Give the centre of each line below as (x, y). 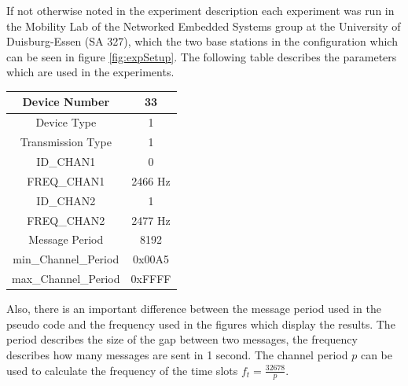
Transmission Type (66, 142)
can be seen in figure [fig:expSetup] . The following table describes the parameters (202, 56)
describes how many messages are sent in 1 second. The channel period (177, 354)
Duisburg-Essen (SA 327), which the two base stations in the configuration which (202, 41)
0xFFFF (151, 279)
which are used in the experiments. (90, 72)
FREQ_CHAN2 (66, 220)
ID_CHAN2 (66, 200)
